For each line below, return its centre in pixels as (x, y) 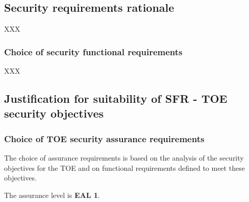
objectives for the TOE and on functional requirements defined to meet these (124, 167)
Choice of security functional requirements (93, 51)
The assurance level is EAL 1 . (52, 195)
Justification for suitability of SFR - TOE (116, 98)
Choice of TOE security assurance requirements (104, 138)
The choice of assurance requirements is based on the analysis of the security (124, 158)
